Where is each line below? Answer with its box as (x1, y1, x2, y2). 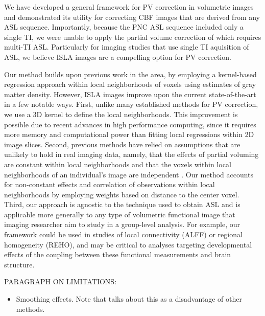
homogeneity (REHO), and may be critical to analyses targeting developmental (4, 239, 252, 250)
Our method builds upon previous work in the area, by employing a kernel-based (4, 69, 257, 79)
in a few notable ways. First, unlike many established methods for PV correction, (4, 99, 258, 109)
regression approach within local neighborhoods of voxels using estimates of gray (4, 79, 256, 89)
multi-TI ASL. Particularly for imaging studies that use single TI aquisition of (4, 41, 249, 52)
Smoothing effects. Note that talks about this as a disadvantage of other (16, 294, 242, 304)
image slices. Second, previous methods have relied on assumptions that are (4, 139, 240, 149)
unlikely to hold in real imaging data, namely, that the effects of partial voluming (4, 149, 259, 160)
